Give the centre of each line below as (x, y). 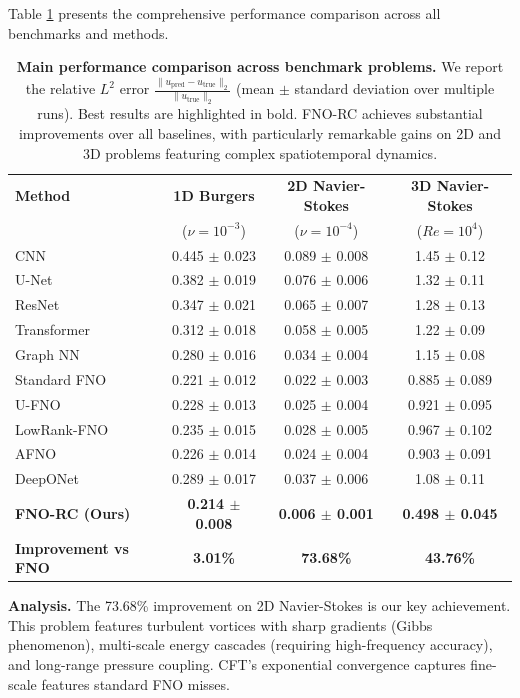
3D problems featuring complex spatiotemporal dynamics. (260, 152)
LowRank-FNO (62, 428)
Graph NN (47, 354)
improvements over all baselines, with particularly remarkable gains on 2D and (260, 132)
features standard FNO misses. (135, 683)
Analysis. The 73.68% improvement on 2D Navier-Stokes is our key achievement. (259, 605)
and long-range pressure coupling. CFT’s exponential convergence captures (237, 663)
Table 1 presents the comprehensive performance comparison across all (224, 13)
